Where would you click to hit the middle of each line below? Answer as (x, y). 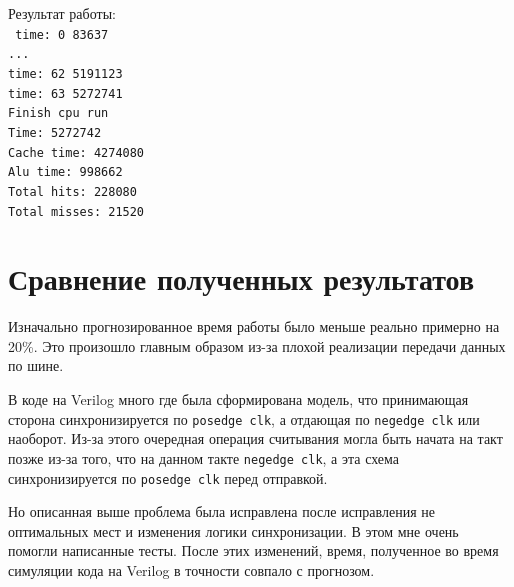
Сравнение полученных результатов (241, 278)
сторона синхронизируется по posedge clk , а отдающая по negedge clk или (244, 418)
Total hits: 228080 (72, 191)
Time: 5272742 (55, 132)
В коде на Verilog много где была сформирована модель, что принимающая (238, 399)
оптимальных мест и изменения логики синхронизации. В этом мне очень (233, 530)
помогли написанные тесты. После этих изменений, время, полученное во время (253, 550)
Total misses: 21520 (76, 211)
